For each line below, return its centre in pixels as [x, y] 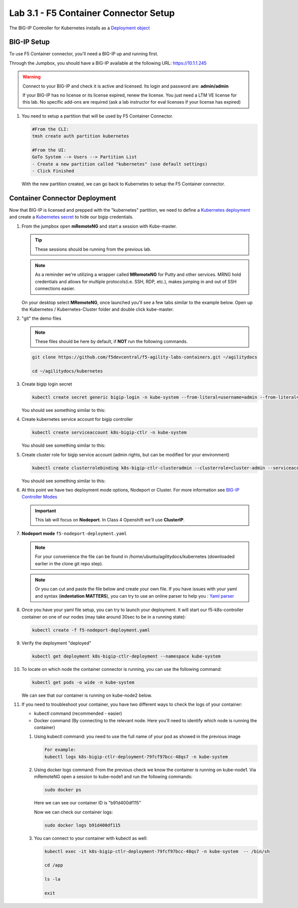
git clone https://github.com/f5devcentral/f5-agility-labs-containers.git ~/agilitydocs [145, 357]
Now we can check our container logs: [74, 812]
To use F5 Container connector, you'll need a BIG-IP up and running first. [84, 54]
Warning [32, 77]
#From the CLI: [50, 129]
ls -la [52, 879]
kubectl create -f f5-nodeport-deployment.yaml [91, 630]
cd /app [54, 865]
